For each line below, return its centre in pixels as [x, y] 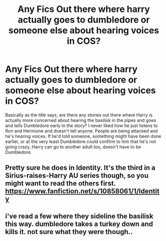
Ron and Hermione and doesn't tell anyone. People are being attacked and [82, 130]
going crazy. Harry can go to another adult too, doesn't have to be [73, 146]
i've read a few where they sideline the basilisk [79, 216]
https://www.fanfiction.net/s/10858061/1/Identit [82, 191]
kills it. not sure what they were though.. [69, 232]
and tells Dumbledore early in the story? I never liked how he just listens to [82, 125]
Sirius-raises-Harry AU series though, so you [77, 176]
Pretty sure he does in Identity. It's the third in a [80, 168]
